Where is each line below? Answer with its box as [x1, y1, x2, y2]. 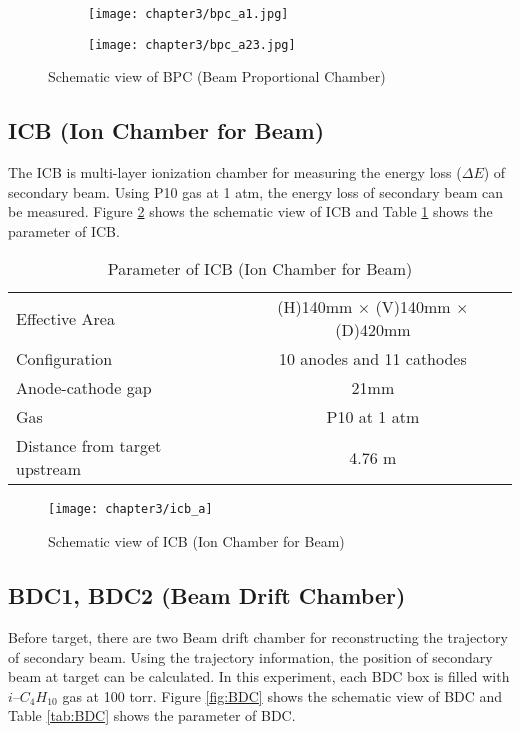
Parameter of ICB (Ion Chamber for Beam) [107, 257, 413, 281]
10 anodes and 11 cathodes [279, 347, 467, 371]
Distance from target [16, 434, 162, 458]
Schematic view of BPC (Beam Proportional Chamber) [48, 66, 386, 87]
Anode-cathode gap [16, 376, 152, 400]
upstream [16, 457, 82, 481]
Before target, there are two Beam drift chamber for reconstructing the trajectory [8, 626, 508, 647]
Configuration [16, 347, 113, 371]
